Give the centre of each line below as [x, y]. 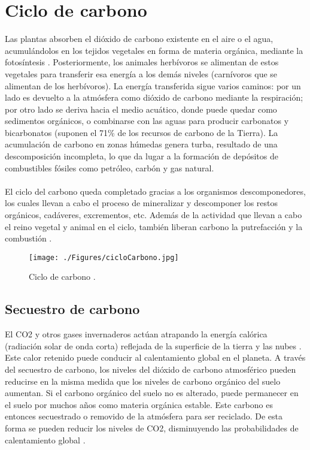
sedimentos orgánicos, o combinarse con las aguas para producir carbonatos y [147, 121]
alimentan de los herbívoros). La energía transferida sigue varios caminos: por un [153, 85]
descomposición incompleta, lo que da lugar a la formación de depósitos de [142, 156]
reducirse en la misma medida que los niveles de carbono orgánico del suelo [143, 381]
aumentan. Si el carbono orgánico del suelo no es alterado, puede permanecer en [152, 393]
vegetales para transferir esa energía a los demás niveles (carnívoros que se [141, 73]
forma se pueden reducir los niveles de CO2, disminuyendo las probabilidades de [152, 428]
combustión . [28, 238]
